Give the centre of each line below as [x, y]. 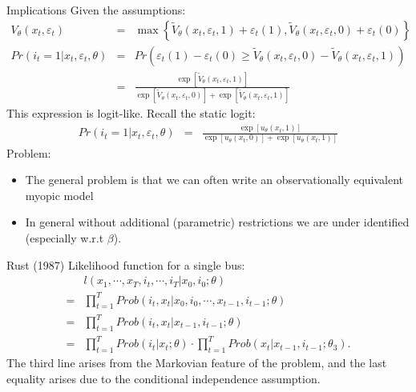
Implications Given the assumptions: [96, 10]
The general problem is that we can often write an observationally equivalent [214, 180]
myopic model [59, 195]
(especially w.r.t [65, 237]
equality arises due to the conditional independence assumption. [164, 378]
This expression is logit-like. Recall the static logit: [131, 113]
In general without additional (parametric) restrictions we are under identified [217, 222]
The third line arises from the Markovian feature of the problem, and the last [197, 363]
